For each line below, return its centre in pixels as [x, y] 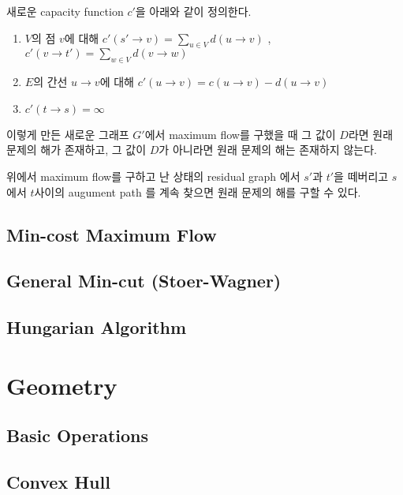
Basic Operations [78, 435]
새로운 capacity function [65, 11]
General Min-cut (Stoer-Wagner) [144, 281]
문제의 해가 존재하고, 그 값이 [76, 150]
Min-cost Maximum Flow [112, 234]
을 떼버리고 [361, 176]
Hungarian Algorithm [97, 327]
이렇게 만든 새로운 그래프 [68, 134]
